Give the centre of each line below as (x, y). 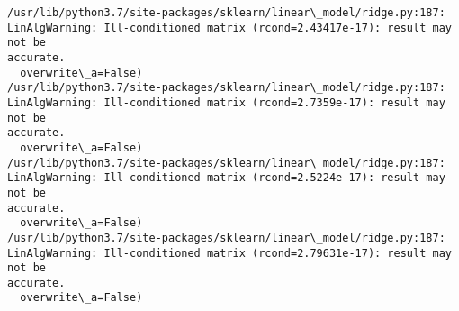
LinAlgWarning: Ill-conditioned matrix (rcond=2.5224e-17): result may (226, 178)
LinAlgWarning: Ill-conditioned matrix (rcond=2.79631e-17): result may (229, 253)
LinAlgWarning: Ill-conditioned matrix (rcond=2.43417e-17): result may (229, 27)
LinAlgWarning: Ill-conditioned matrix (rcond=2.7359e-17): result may (226, 102)
